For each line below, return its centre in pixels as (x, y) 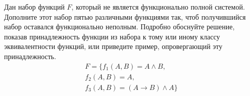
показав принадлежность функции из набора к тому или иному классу (112, 36)
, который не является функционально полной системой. (158, 7)
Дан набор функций (34, 7)
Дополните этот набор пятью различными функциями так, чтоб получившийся (125, 16)
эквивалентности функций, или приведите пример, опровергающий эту (113, 46)
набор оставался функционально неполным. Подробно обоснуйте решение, (119, 27)
